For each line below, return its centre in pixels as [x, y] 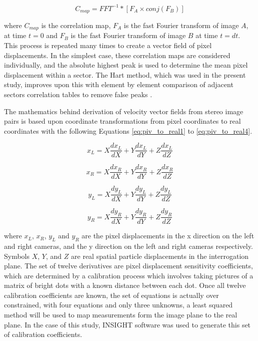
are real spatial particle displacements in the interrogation [160, 256]
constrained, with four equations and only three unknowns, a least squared [118, 305]
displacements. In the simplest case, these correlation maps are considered [117, 55]
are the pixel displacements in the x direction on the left [168, 236]
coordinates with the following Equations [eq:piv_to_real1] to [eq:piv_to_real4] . [128, 130]
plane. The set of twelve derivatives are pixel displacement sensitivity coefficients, [128, 266]
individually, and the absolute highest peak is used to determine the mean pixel [126, 65]
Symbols [17, 256]
